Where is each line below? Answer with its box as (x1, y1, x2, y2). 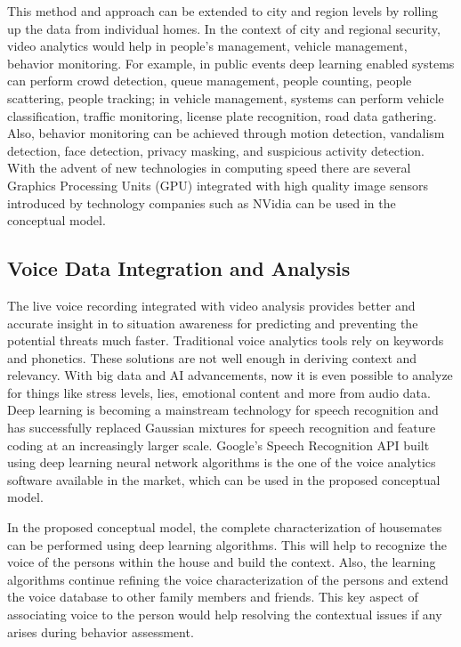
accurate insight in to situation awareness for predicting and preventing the (7, 313, 418, 332)
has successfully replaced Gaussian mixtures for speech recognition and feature (7, 418, 436, 437)
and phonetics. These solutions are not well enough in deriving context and (7, 348, 417, 367)
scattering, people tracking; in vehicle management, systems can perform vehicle (7, 88, 444, 107)
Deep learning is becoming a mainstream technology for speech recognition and (7, 400, 439, 419)
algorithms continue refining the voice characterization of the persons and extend (7, 570, 449, 588)
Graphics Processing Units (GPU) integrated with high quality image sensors (7, 175, 429, 194)
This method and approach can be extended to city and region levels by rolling (7, 2, 439, 20)
